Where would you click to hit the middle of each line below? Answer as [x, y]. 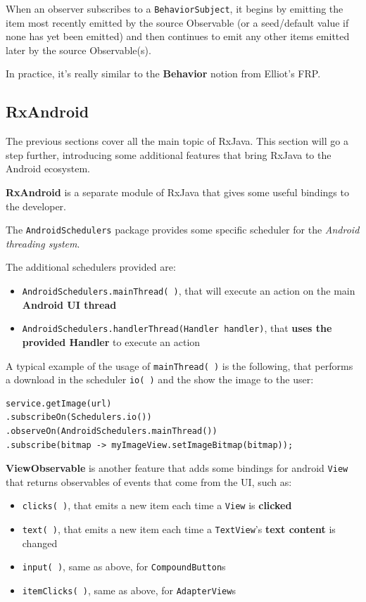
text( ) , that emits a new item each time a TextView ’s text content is [179, 529]
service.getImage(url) [59, 403]
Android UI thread [69, 304]
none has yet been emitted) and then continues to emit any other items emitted [178, 36]
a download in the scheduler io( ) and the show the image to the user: [160, 379]
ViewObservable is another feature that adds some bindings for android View [177, 468]
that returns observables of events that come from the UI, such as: [149, 481]
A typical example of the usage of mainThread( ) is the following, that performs [179, 365]
